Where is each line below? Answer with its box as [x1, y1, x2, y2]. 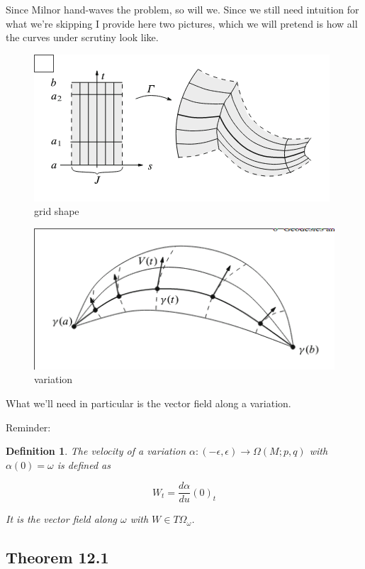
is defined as [57, 457, 111, 472]
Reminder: [6, 419, 51, 434]
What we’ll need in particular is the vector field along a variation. [6, 395, 291, 410]
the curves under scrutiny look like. [6, 30, 159, 45]
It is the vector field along [6, 512, 117, 526]
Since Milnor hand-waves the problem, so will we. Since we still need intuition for [6, 2, 359, 16]
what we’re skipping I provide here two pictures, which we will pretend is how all [6, 16, 358, 31]
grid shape [34, 204, 79, 219]
